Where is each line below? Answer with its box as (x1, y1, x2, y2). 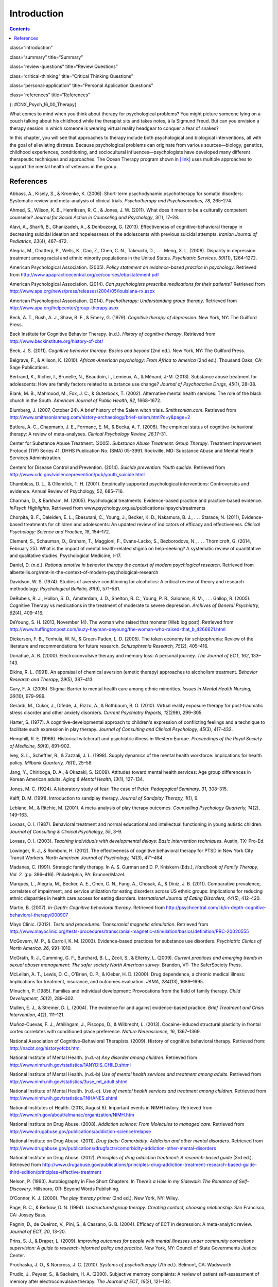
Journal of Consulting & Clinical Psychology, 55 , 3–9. (9, 828, 123, 834)
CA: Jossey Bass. (9, 1211, 47, 1218)
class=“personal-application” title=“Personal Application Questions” (9, 82, 153, 89)
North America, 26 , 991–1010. (9, 945, 72, 951)
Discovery (9, 1186, 31, 1192)
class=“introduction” (9, 44, 53, 51)
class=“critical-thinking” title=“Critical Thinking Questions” (9, 73, 133, 79)
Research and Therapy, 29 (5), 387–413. (9, 676, 94, 682)
